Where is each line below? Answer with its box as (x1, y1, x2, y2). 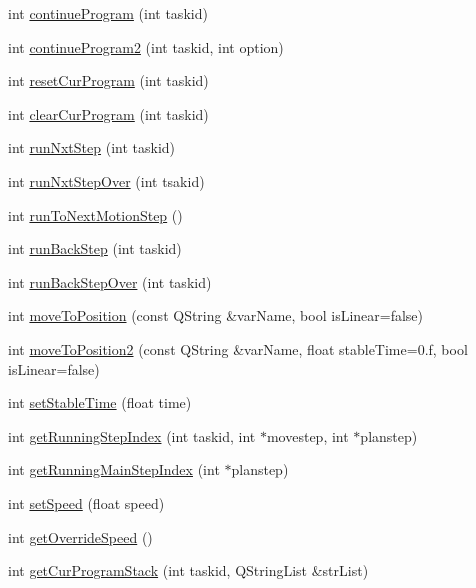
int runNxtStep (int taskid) (8, 137, 176, 158)
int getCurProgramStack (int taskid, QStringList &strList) (8, 560, 369, 581)
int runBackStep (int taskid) (8, 238, 182, 259)
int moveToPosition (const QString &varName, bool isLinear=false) (8, 305, 424, 326)
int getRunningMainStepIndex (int (8, 459, 220, 480)
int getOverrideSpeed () (8, 526, 153, 547)
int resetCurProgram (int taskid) (8, 70, 209, 91)
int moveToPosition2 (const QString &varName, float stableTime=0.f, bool (8, 338, 468, 359)
